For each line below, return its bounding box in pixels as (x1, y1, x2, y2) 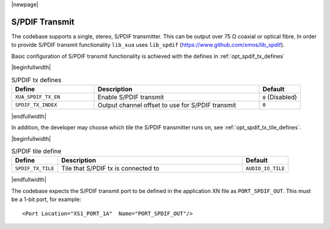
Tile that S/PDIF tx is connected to (61, 164, 159, 173)
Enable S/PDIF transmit (97, 93, 164, 101)
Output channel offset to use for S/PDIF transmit (97, 100, 237, 109)
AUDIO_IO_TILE (245, 165, 285, 172)
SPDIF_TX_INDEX (15, 102, 57, 108)
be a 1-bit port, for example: (11, 196, 82, 203)
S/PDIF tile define (11, 147, 62, 155)
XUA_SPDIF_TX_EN (15, 94, 61, 100)
